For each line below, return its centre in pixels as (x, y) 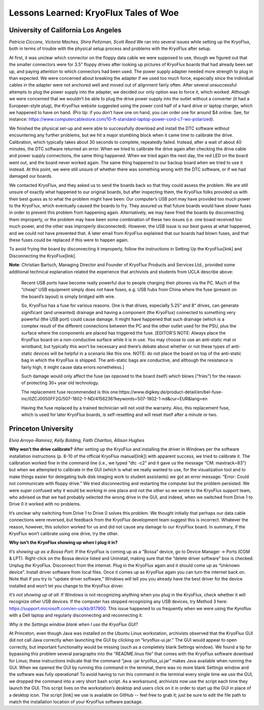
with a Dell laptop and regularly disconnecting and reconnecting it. (76, 615)
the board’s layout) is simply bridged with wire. (68, 297)
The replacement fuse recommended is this (65, 392)
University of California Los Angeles (65, 30)
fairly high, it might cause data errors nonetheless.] (73, 367)
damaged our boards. (31, 176)
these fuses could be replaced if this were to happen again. (69, 240)
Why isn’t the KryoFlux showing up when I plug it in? (63, 543)
